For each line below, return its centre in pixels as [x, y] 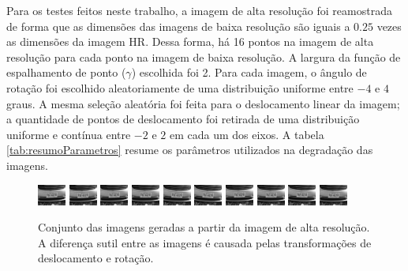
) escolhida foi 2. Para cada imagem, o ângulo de [249, 72]
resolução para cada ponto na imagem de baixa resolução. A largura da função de [204, 56]
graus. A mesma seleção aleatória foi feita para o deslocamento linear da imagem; [203, 103]
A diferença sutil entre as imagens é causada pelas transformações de [205, 242]
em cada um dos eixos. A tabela [247, 134]
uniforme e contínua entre [69, 134]
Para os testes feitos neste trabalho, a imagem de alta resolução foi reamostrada [199, 10]
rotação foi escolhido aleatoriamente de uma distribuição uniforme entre [180, 87]
